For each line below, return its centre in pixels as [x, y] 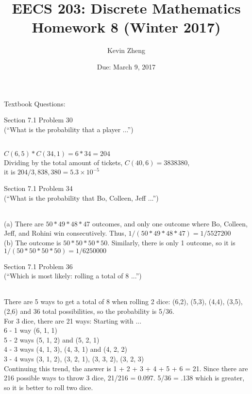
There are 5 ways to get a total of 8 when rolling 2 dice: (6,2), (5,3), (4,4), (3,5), [123, 301]
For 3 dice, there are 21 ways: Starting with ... [73, 320]
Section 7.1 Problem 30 [38, 120]
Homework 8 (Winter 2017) [126, 27]
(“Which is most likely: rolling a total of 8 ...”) [73, 276]
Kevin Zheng [126, 50]
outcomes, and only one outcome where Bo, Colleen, [170, 223]
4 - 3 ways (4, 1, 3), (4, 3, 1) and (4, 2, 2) [66, 349]
